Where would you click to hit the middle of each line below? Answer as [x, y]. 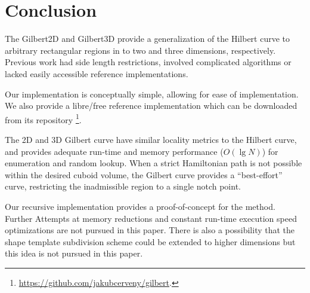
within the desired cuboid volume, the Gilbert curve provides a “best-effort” [144, 174]
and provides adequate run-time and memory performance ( [114, 151]
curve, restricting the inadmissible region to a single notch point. [123, 186]
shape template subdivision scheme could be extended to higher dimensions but [150, 241]
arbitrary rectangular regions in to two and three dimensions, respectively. [140, 50]
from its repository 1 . [43, 118]
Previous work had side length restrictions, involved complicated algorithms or [148, 62]
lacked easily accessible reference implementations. [97, 73]
